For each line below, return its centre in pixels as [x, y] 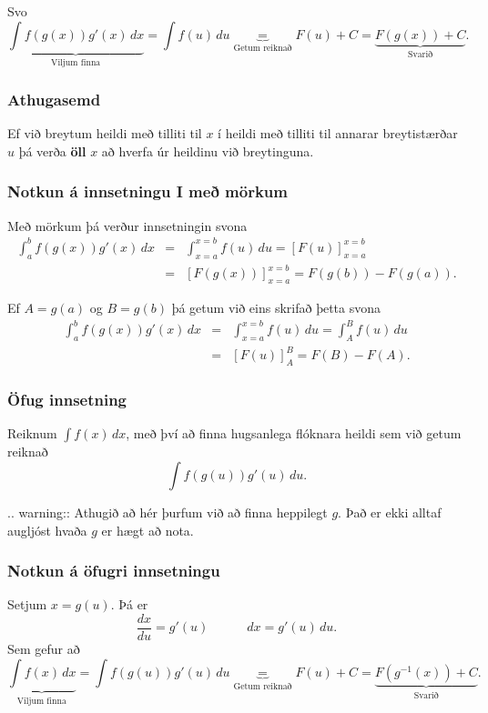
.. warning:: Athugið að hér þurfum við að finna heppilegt [168, 512]
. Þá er [129, 604]
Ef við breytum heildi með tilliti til [105, 133]
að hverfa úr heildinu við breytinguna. [208, 151]
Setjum [27, 604]
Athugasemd [54, 99]
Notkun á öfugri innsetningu [114, 571]
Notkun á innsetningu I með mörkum [147, 191]
